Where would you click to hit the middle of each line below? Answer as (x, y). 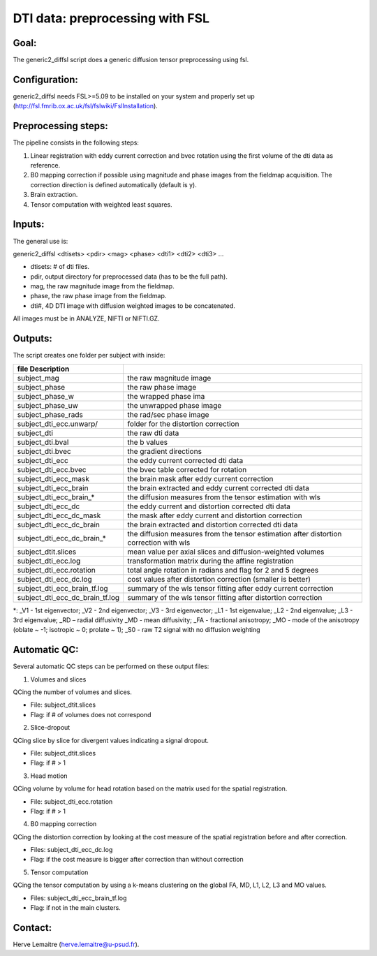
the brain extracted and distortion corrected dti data (213, 524)
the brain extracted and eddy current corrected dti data (219, 487)
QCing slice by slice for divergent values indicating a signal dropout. (111, 740)
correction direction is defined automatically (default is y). (113, 184)
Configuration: (45, 79)
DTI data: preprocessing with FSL (111, 18)
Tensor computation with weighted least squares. (101, 204)
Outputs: (32, 339)
